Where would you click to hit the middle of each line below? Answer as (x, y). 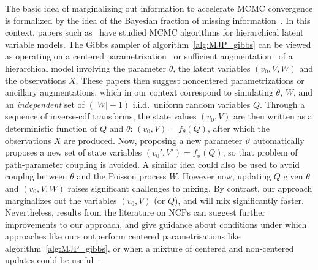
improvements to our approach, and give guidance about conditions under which (156, 224)
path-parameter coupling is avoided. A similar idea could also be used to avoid (153, 164)
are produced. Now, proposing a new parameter (153, 140)
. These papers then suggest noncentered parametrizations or (190, 80)
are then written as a (273, 116)
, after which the (239, 128)
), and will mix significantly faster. (239, 200)
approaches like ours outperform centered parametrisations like (123, 236)
